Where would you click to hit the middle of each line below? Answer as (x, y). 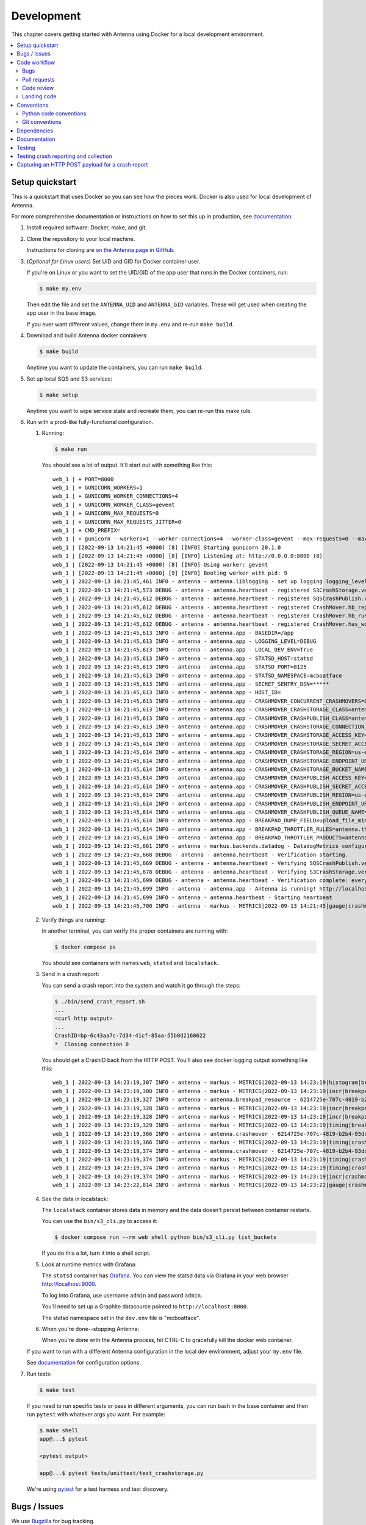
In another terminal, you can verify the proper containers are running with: (135, 931)
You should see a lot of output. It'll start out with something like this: (127, 465)
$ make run (71, 449)
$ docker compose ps (85, 947)
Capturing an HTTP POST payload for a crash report (82, 165)
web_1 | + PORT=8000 (83, 479)
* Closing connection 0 (92, 1044)
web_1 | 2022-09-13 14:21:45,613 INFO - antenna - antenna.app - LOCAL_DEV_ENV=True (183, 650)
